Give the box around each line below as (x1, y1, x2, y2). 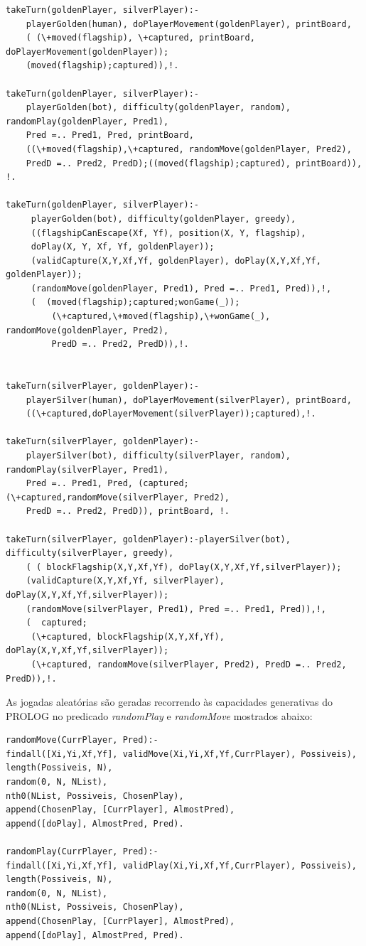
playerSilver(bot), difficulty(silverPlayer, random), (26, 451, 291, 461)
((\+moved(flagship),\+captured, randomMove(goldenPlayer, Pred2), (26, 144, 352, 154)
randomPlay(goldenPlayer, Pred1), (6, 116, 169, 127)
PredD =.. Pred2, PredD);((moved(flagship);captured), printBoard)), (26, 158, 362, 168)
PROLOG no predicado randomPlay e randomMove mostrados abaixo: (6, 708, 313, 723)
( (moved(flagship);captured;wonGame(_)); (31, 297, 240, 308)
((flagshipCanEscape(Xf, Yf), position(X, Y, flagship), (31, 227, 306, 238)
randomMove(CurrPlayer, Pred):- (6, 735, 158, 746)
